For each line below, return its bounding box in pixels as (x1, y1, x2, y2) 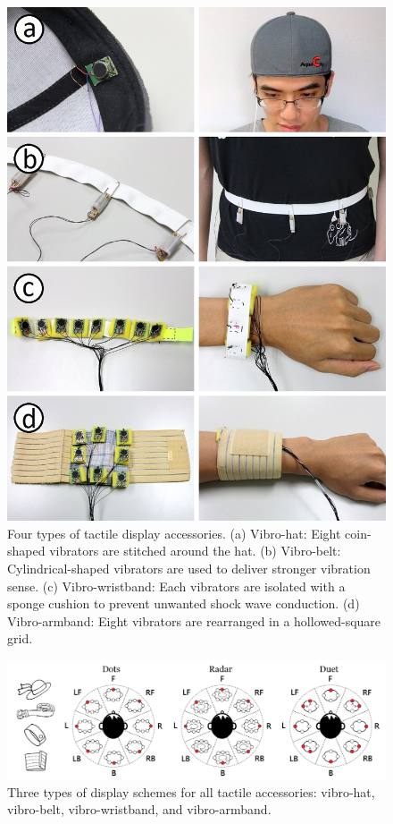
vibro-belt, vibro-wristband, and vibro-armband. (7, 800, 272, 819)
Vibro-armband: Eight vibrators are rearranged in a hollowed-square (7, 611, 381, 630)
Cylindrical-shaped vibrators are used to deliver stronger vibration (7, 559, 371, 578)
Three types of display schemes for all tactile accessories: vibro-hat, (7, 782, 375, 801)
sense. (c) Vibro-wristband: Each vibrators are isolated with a (7, 576, 346, 595)
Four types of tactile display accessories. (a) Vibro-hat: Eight (7, 523, 341, 542)
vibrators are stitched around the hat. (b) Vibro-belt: (49, 541, 341, 560)
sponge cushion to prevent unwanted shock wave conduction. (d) (7, 594, 360, 613)
